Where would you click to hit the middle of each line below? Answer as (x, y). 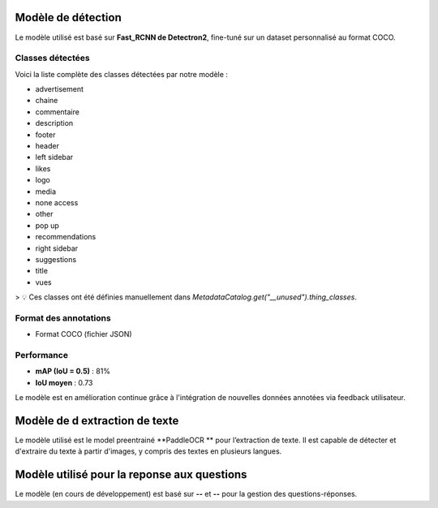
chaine (47, 101)
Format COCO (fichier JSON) (84, 334)
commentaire (58, 112)
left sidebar (54, 157)
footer (45, 135)
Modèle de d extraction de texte (97, 421)
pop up (47, 225)
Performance (42, 355)
